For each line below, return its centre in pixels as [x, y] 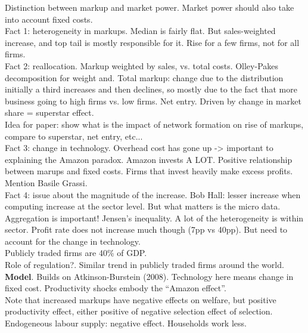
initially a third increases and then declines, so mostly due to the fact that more [151, 89]
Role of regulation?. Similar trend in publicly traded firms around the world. [144, 265]
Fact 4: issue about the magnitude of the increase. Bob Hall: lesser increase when [153, 194]
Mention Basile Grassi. [46, 182]
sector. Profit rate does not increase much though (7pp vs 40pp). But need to [146, 229]
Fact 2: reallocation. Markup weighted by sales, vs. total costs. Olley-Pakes [142, 65]
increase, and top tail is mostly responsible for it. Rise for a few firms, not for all [152, 42]
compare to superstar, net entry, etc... [74, 136]
